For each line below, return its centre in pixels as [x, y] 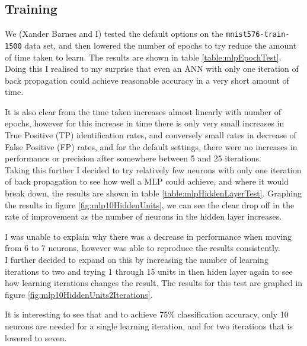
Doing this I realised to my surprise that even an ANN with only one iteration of [152, 69]
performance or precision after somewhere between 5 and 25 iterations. [133, 158]
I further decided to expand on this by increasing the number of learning [137, 260]
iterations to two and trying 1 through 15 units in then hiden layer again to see [149, 271]
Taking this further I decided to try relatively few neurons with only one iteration [153, 169]
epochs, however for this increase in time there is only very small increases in [145, 123]
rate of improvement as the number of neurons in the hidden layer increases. [143, 216]
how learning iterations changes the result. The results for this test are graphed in [154, 283]
